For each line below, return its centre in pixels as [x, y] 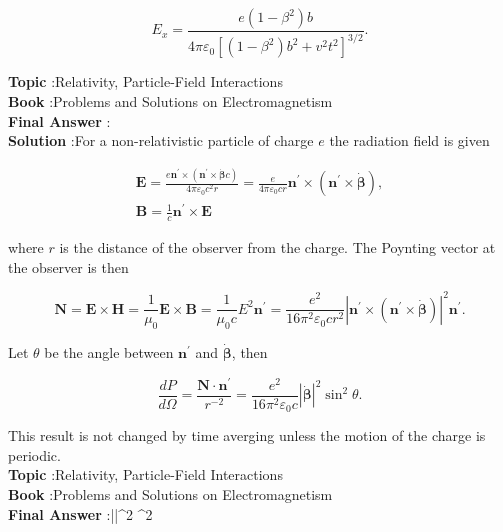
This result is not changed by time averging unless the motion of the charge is [247, 435]
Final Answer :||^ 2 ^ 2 [80, 513]
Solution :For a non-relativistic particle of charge [161, 140]
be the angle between [109, 352]
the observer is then [68, 266]
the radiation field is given [409, 140]
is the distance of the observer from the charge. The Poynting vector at [277, 247]
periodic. [34, 454]
